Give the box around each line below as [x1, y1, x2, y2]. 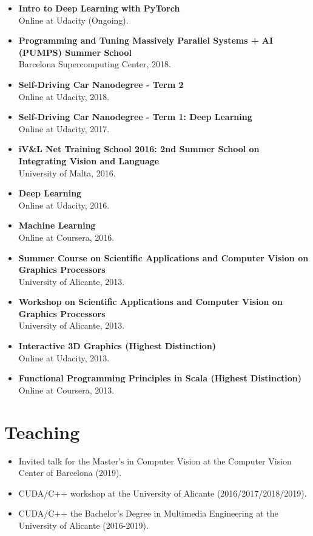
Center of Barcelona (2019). [18, 466, 122, 479]
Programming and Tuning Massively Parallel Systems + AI [18, 34, 274, 47]
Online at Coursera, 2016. [18, 230, 115, 243]
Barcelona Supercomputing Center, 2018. [18, 58, 171, 70]
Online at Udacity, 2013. [18, 351, 110, 364]
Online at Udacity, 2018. [18, 90, 110, 102]
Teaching [4, 419, 80, 444]
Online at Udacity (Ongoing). [18, 13, 129, 26]
